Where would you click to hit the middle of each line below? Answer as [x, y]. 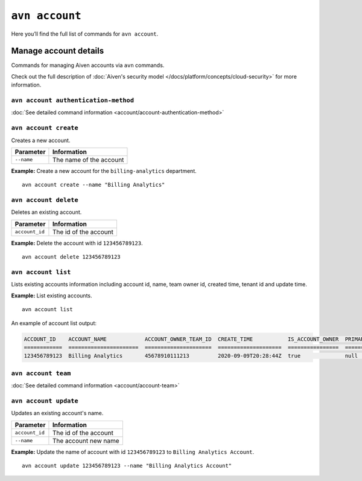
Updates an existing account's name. [57, 413]
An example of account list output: [54, 323]
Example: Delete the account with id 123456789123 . [77, 243]
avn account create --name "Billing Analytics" [94, 185]
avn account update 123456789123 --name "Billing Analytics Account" [127, 466]
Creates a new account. [41, 140]
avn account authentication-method [73, 100]
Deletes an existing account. [46, 212]
